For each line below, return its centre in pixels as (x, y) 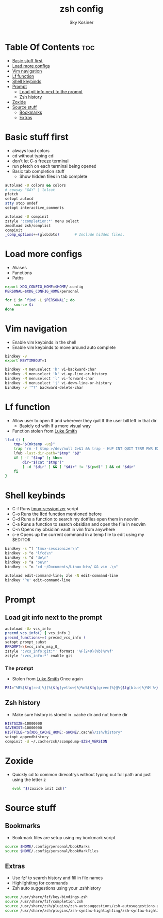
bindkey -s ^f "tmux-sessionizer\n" (42, 549)
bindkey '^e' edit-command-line (38, 580)
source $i (24, 305)
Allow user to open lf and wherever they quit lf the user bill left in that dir (84, 420)
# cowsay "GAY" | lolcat (30, 190)
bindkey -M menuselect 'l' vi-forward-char (50, 379)
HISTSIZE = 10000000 (24, 723)
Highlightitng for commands (40, 883)
